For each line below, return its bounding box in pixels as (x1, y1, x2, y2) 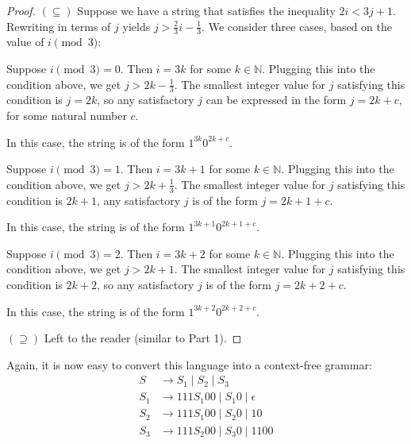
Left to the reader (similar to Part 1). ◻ (44, 330, 242, 346)
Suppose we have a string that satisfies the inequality (77, 2, 336, 18)
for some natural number (6, 107, 127, 124)
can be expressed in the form (205, 91, 347, 108)
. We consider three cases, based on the (202, 17, 393, 34)
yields (122, 17, 151, 34)
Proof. (6, 2, 36, 18)
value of (6, 33, 44, 50)
